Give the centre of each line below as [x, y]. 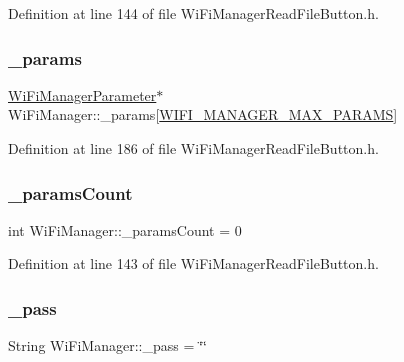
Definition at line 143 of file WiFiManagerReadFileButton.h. [193, 263]
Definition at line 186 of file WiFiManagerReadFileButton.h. [193, 148]
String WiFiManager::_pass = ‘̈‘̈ [107, 345]
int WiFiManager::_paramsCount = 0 [125, 229]
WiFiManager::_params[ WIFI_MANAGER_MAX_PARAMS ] [203, 114]
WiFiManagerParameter [82, 94]
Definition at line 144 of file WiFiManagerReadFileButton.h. [193, 13]
